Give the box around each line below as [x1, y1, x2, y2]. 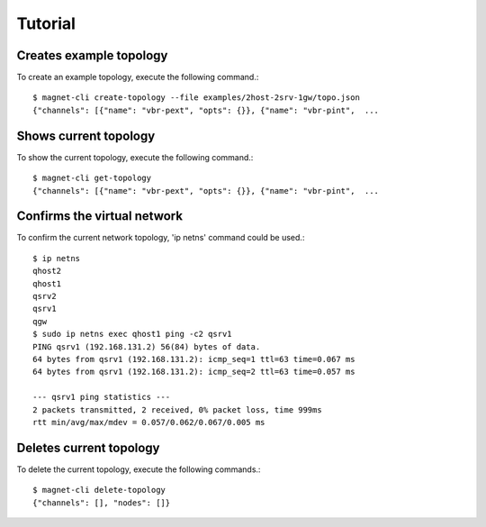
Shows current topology [16, 128, 156, 143]
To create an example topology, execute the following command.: [16, 72, 259, 83]
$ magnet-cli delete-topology [32, 485, 166, 495]
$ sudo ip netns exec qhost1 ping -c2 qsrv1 [32, 329, 233, 340]
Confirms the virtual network [16, 208, 184, 224]
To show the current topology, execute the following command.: [16, 151, 254, 162]
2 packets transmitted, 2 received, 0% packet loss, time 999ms [32, 404, 323, 414]
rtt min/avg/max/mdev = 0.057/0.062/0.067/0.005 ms [32, 417, 265, 427]
